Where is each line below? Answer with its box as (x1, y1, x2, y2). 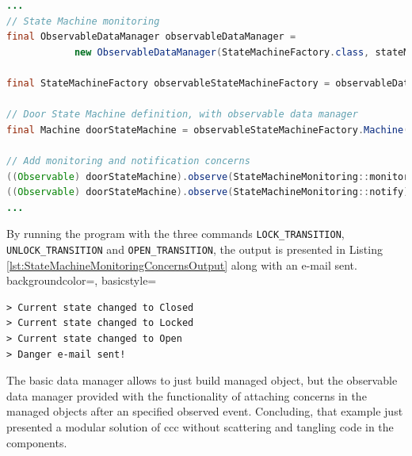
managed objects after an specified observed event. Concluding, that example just (6, 403, 403, 420)
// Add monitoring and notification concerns (6, 155, 250, 167)
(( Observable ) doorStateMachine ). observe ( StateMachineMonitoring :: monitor (6, 171, 410, 182)
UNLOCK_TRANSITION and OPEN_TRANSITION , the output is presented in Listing (6, 240, 383, 257)
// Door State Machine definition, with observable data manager (6, 109, 358, 121)
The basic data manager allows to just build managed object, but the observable (6, 372, 398, 389)
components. (6, 434, 67, 450)
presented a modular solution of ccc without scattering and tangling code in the (6, 418, 394, 435)
